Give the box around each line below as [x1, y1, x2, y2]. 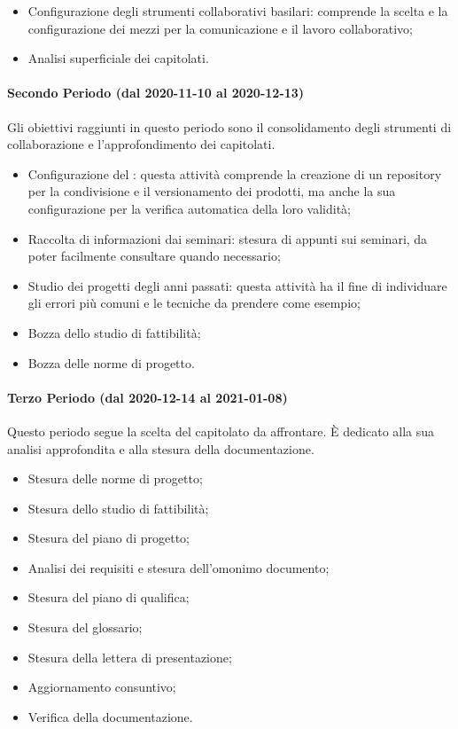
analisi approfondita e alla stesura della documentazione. [7, 439, 314, 458]
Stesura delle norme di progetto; [27, 469, 203, 488]
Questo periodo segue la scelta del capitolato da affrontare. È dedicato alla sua [7, 421, 435, 440]
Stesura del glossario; [27, 618, 143, 637]
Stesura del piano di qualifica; [27, 588, 190, 607]
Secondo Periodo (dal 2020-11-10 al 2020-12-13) [7, 83, 305, 102]
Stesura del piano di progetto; [27, 529, 190, 547]
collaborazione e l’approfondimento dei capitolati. [7, 135, 276, 153]
